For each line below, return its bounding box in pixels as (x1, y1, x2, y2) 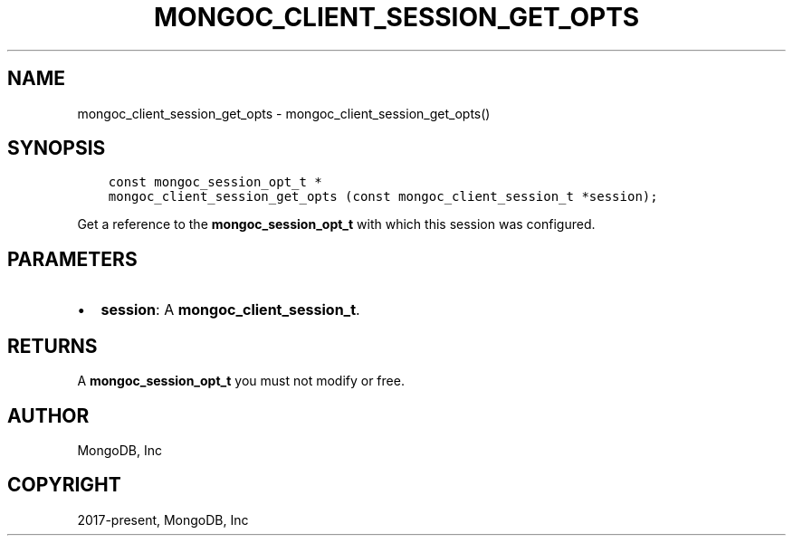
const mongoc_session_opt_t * (108, 175, 322, 190)
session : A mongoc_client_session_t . (100, 300, 360, 319)
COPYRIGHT (7, 473, 121, 497)
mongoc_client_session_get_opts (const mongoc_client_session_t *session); (108, 189, 658, 205)
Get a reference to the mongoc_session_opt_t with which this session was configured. (77, 216, 596, 233)
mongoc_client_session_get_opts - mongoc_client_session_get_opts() (77, 105, 491, 121)
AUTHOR (7, 404, 90, 427)
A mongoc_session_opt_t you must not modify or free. (77, 373, 405, 389)
